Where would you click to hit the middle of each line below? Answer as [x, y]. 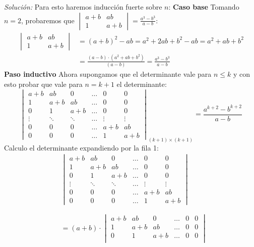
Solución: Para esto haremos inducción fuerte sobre [83, 7]
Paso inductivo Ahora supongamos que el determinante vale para [108, 74]
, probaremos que [48, 20]
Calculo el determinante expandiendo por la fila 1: [81, 147]
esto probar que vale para [43, 84]
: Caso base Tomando [204, 7]
